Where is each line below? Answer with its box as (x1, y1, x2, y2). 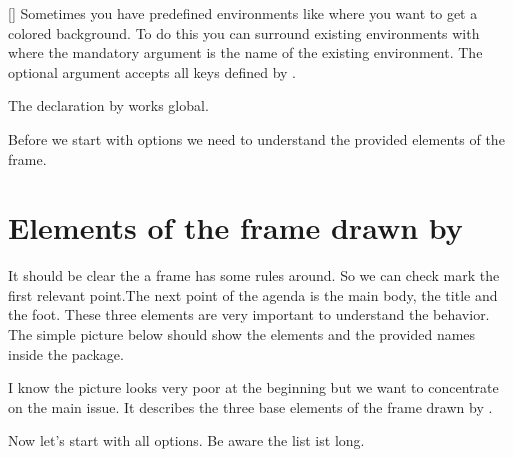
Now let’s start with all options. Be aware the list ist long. (8, 430, 365, 451)
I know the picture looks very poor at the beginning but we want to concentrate (8, 377, 499, 398)
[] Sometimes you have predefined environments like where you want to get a (8, 3, 478, 23)
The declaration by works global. (8, 95, 209, 116)
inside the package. (8, 343, 124, 364)
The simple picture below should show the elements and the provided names (8, 324, 476, 345)
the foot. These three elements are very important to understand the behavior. (8, 304, 490, 325)
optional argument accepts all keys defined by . (8, 61, 296, 82)
